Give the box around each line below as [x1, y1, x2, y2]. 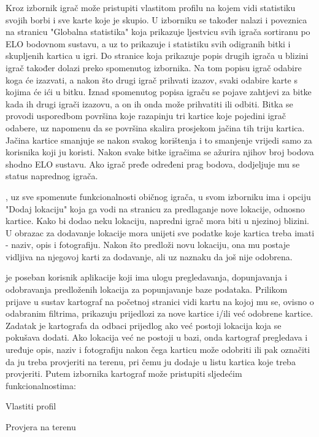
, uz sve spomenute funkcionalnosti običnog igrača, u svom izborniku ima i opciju [6, 190, 311, 203]
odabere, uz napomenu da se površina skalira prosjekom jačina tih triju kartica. [6, 121, 305, 134]
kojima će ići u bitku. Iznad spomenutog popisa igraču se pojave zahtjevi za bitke [6, 85, 312, 98]
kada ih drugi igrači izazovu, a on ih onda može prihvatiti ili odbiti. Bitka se [6, 97, 293, 110]
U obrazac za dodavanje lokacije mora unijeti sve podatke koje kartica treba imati [6, 226, 315, 239]
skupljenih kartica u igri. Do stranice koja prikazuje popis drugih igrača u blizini [6, 49, 309, 62]
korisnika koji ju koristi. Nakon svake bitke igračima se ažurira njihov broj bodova [6, 145, 314, 158]
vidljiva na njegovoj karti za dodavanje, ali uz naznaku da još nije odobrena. [6, 250, 293, 263]
